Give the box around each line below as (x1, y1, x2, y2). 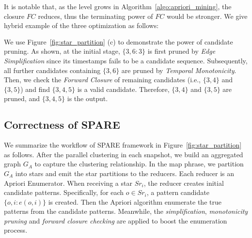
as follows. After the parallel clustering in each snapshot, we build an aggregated (4, 149, 243, 159)
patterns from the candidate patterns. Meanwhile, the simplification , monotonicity (4, 206, 248, 216)
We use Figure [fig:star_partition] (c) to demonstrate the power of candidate (4, 36, 233, 46)
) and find (20, 84, 50, 94)
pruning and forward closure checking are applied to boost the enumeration (4, 215, 227, 225)
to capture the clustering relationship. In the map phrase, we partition (34, 159, 244, 169)
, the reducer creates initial (143, 178, 224, 188)
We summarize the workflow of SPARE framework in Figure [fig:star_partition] (4, 140, 242, 150)
